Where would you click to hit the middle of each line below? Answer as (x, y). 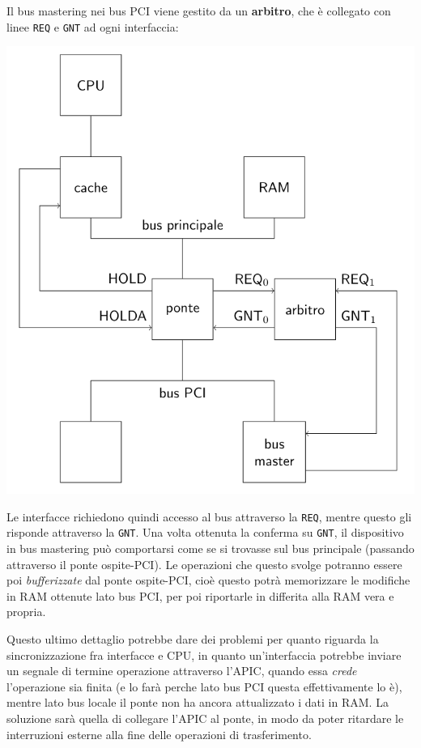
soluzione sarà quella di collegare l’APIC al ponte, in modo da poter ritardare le (205, 718)
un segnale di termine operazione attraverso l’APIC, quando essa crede (182, 671)
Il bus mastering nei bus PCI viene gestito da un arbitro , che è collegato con (199, 11)
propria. (26, 612)
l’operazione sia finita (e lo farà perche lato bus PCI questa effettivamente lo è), (204, 686)
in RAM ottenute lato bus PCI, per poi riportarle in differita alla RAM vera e (200, 595)
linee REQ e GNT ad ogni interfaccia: (93, 26)
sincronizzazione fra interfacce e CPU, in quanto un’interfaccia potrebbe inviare (204, 654)
